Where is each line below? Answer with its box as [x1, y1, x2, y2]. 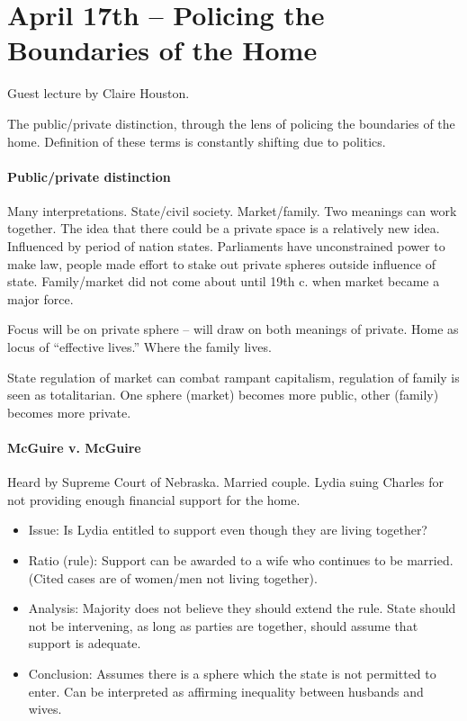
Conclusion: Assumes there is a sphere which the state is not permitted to [28, 663, 436, 682]
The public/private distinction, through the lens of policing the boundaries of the [7, 113, 455, 132]
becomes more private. [7, 402, 131, 421]
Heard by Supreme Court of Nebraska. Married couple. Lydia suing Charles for [7, 473, 444, 491]
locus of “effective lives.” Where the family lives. [7, 338, 272, 356]
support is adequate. [28, 634, 141, 653]
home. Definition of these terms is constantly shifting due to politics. [7, 131, 386, 150]
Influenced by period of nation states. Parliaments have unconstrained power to [7, 237, 445, 256]
